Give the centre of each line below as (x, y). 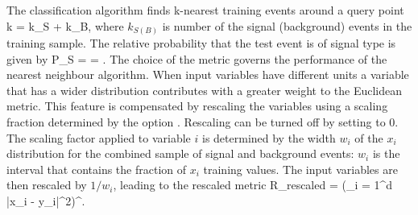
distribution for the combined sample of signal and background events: (180, 153)
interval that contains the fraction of (97, 169)
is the (386, 153)
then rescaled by (47, 185)
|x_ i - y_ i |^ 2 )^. (46, 201)
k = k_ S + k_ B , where (65, 25)
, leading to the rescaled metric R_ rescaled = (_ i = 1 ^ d (253, 185)
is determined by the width (269, 137)
